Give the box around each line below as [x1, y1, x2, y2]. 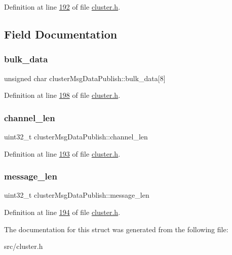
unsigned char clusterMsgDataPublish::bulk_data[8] [4, 72, 166, 83]
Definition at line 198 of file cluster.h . [4, 90, 121, 100]
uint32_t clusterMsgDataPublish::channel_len [4, 131, 148, 141]
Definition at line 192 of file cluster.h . [4, 2, 121, 12]
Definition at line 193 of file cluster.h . [4, 148, 121, 159]
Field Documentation [4, 26, 118, 42]
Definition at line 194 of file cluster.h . [4, 207, 121, 217]
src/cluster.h [4, 241, 43, 251]
